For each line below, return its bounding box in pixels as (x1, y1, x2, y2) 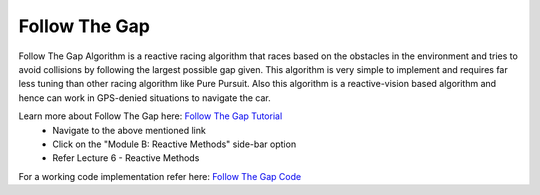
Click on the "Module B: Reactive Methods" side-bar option (52, 138, 297, 150)
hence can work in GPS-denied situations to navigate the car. (18, 91, 271, 104)
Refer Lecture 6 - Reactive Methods (52, 152, 200, 164)
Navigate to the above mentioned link (52, 124, 207, 136)
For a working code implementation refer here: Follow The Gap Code (18, 170, 302, 182)
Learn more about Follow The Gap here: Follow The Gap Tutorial (18, 110, 283, 122)
